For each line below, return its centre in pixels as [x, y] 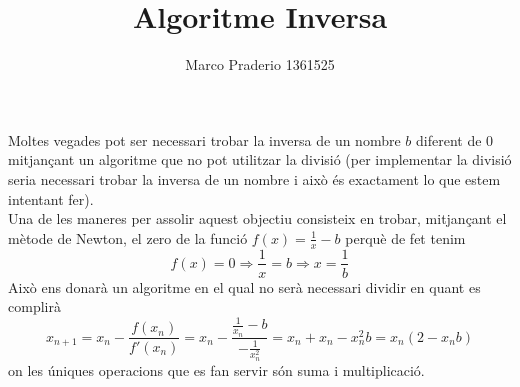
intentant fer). [51, 198]
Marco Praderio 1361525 [260, 64]
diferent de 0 [455, 139]
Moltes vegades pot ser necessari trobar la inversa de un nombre [204, 139]
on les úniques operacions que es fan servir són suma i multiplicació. [216, 369]
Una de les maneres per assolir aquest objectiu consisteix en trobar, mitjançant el [257, 218]
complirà [34, 306]
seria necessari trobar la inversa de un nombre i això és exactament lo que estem [254, 178]
